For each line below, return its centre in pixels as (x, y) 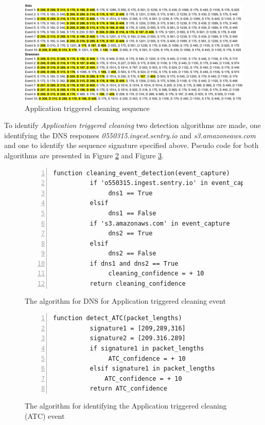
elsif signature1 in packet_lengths (152, 369)
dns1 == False (132, 213)
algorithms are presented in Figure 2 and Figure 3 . (84, 155)
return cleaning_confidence (138, 284)
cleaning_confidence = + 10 (156, 274)
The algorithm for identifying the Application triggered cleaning (126, 406)
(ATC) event (45, 415)
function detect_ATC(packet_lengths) (118, 318)
